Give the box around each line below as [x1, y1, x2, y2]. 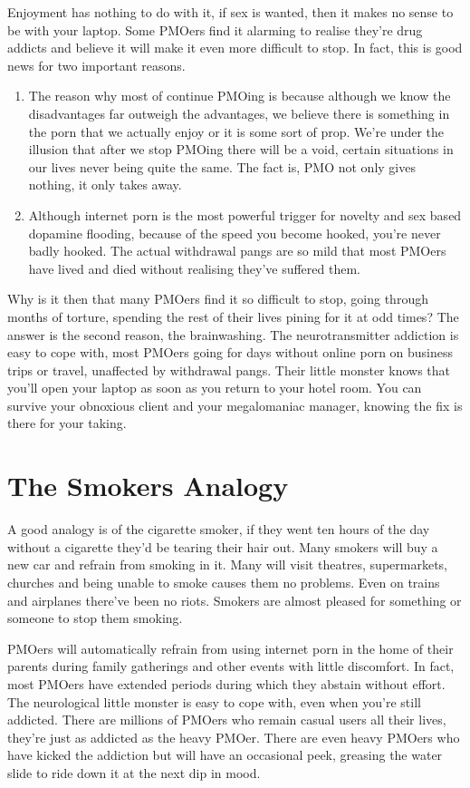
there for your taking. [7, 413, 127, 433]
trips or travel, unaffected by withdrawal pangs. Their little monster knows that [7, 360, 450, 379]
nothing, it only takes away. [28, 175, 182, 194]
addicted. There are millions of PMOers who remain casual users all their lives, [7, 710, 446, 729]
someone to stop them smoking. [7, 608, 183, 627]
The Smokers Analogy [7, 467, 289, 504]
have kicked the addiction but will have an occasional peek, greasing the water [7, 745, 443, 764]
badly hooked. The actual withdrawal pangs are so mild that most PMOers [28, 241, 446, 260]
